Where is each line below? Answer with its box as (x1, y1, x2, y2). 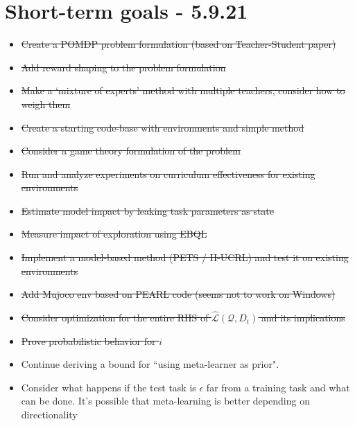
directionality (21, 407, 78, 422)
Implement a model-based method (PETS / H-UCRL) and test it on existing (21, 250, 349, 265)
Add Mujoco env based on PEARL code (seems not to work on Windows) (21, 287, 336, 301)
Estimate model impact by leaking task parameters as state (21, 203, 275, 218)
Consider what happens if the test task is (21, 380, 196, 394)
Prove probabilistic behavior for (21, 333, 156, 348)
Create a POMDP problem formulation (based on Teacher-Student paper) (21, 37, 336, 51)
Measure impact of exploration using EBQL (21, 227, 207, 241)
